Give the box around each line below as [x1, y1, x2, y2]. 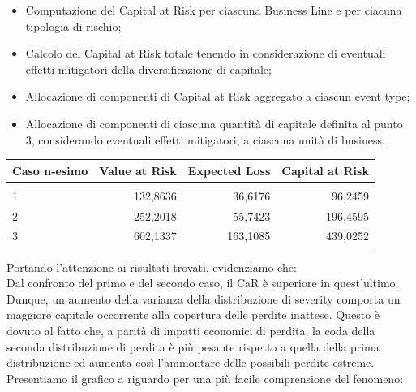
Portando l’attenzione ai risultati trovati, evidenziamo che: [6, 258, 297, 275]
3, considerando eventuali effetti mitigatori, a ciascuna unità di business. [25, 131, 385, 148]
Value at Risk [99, 162, 177, 179]
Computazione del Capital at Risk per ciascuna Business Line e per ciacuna [25, 2, 402, 18]
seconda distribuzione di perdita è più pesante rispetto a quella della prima [6, 338, 380, 355]
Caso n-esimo [12, 162, 88, 179]
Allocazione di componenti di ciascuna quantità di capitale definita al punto [25, 114, 403, 131]
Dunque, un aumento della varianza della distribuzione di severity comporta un [6, 290, 401, 307]
